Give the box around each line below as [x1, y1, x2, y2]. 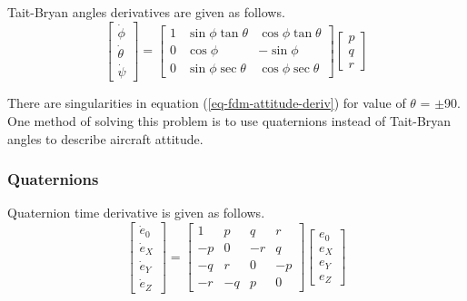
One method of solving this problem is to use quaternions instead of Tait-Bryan [7, 111, 452, 130]
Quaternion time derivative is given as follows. [7, 203, 265, 222]
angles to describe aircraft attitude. [7, 129, 204, 148]
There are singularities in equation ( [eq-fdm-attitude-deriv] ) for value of [7, 93, 406, 112]
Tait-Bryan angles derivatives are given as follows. [7, 3, 285, 21]
